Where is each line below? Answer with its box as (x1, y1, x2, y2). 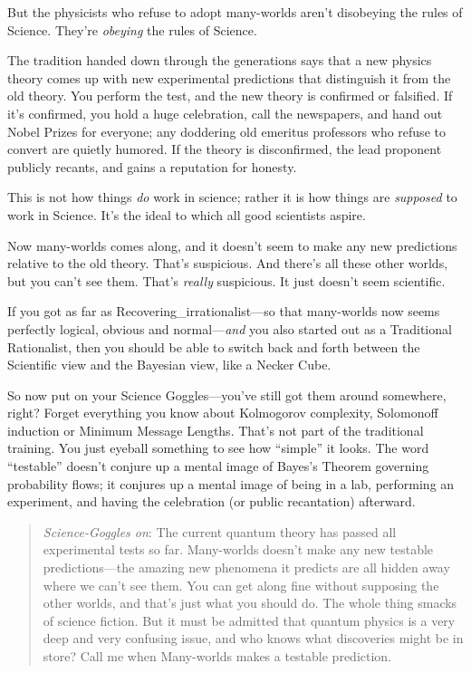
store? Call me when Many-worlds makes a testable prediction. (43, 647, 392, 665)
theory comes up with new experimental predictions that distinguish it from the (7, 68, 451, 87)
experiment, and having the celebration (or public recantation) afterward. (7, 492, 416, 511)
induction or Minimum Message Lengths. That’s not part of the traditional (7, 420, 424, 439)
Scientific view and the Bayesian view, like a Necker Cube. (7, 355, 332, 374)
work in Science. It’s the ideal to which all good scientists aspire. (7, 205, 366, 224)
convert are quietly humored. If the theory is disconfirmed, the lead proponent (7, 139, 442, 159)
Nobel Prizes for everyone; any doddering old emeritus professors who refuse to (7, 121, 446, 140)
